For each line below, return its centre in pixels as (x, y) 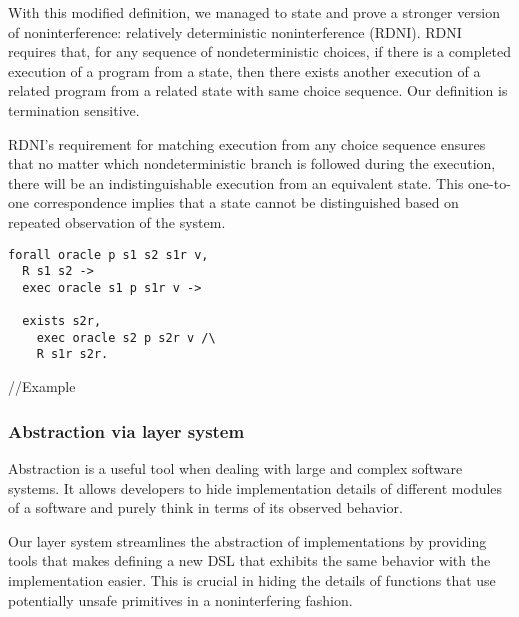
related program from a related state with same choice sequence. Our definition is (258, 90)
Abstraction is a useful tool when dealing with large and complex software (235, 467)
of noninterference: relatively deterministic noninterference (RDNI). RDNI (235, 31)
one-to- (489, 182)
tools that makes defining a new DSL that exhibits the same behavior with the (249, 560)
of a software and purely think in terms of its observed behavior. (205, 507)
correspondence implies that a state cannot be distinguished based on (246, 202)
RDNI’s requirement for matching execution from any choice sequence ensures (247, 143)
